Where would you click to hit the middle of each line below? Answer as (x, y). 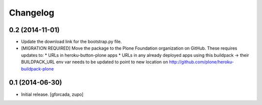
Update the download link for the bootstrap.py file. (72, 42)
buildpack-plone (38, 69)
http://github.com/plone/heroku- (201, 62)
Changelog (32, 13)
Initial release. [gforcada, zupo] (52, 94)
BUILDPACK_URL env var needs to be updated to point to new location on (95, 62)
